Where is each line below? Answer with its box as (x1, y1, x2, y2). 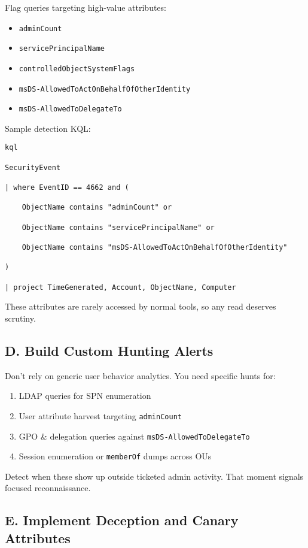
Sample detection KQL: (5, 122, 91, 134)
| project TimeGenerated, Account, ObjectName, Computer (5, 283, 236, 292)
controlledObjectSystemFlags (19, 64, 135, 73)
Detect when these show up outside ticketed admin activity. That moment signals (5, 470, 304, 482)
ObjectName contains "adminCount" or (22, 203, 172, 212)
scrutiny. (5, 311, 36, 324)
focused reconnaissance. (5, 482, 91, 494)
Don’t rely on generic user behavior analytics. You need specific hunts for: (5, 369, 276, 382)
